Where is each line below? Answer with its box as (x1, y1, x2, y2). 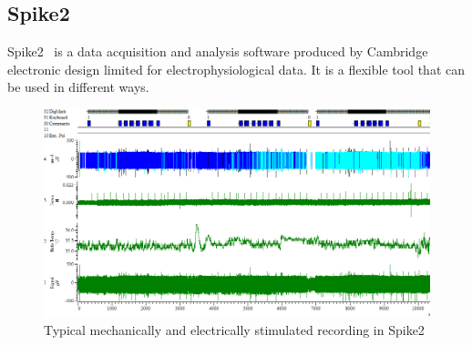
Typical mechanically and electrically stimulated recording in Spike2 (44, 320, 425, 339)
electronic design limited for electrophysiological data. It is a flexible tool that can (7, 59, 466, 78)
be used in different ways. (7, 77, 149, 96)
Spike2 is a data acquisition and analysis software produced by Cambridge (7, 42, 428, 61)
